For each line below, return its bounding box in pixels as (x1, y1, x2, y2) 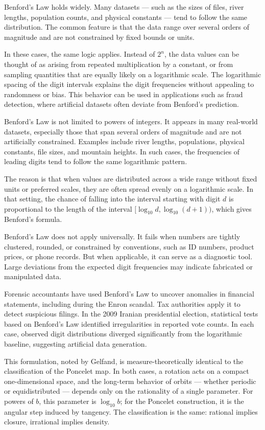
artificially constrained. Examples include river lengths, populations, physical (4, 136, 245, 147)
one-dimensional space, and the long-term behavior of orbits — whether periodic (4, 375, 256, 386)
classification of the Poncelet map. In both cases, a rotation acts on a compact (4, 366, 249, 376)
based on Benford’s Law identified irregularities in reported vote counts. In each (4, 318, 254, 329)
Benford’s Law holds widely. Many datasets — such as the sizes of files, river (4, 2, 244, 12)
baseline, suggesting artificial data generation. (4, 338, 147, 349)
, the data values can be (164, 49, 239, 59)
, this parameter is (39, 395, 97, 406)
